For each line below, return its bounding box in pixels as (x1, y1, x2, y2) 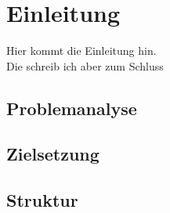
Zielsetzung (6, 142, 99, 166)
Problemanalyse (6, 96, 137, 120)
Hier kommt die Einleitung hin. (6, 42, 157, 59)
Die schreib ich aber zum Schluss (6, 57, 164, 74)
